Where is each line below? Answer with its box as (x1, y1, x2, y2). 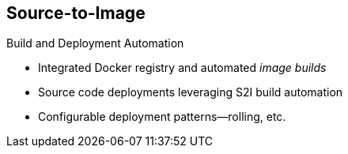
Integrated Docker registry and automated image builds (38, 61, 327, 75)
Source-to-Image (6, 3, 146, 23)
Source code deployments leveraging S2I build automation (38, 85, 343, 100)
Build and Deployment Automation (6, 36, 184, 51)
